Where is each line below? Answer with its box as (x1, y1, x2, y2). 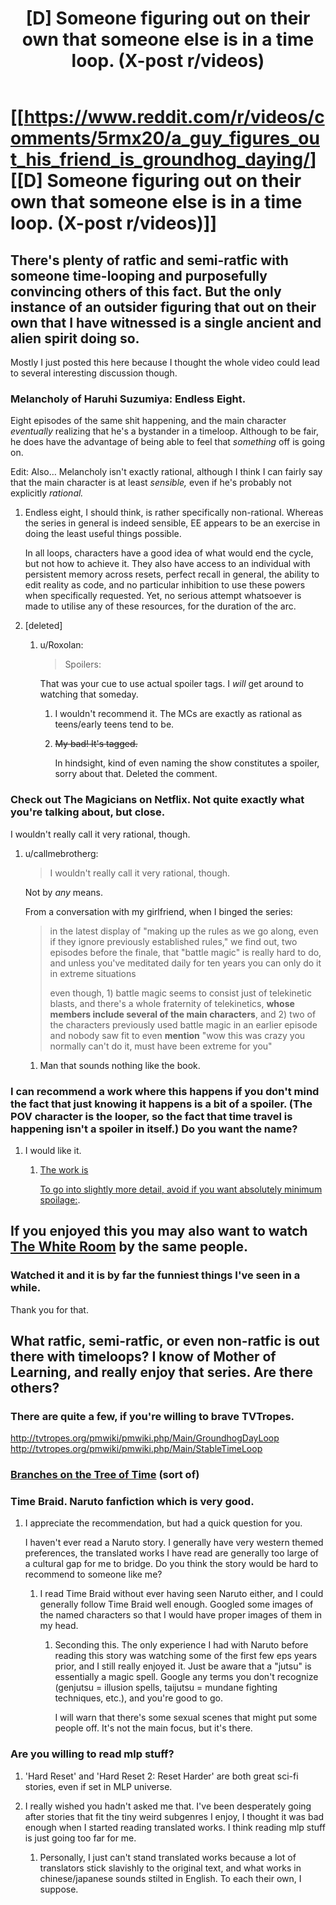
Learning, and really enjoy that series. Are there (10, 1363, 313, 1381)
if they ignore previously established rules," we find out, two (49, 935, 298, 947)
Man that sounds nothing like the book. (39, 1059, 201, 1071)
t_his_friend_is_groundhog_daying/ (10, 148, 311, 171)
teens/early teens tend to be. (54, 718, 175, 731)
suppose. (39, 1883, 79, 1895)
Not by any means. (24, 886, 103, 898)
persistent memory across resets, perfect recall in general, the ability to (24, 568, 320, 581)
